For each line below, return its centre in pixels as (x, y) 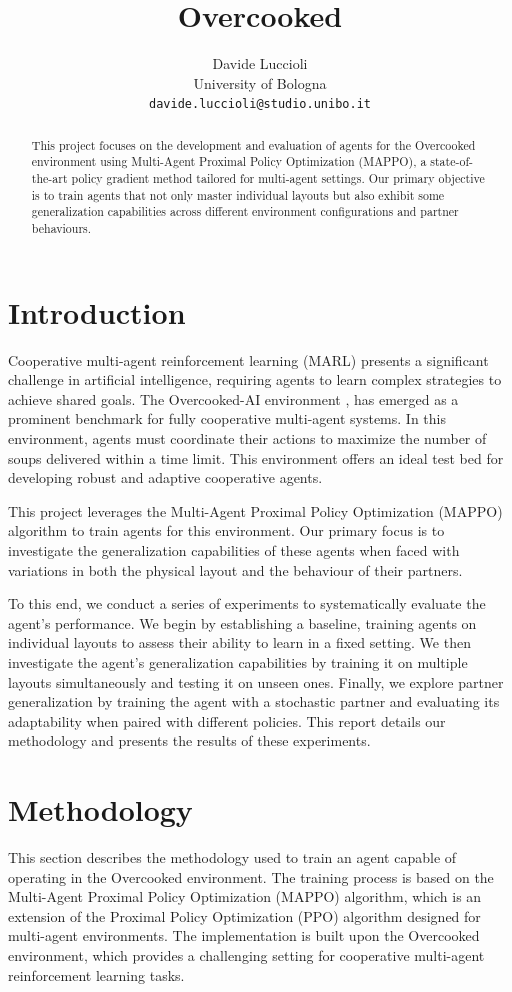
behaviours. (61, 228)
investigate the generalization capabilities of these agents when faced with (234, 549)
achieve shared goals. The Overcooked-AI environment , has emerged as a (233, 398)
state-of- (451, 161)
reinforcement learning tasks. (96, 974)
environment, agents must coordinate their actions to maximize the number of (247, 438)
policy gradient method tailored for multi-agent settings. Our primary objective (278, 178)
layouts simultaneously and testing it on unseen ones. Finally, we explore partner (256, 681)
